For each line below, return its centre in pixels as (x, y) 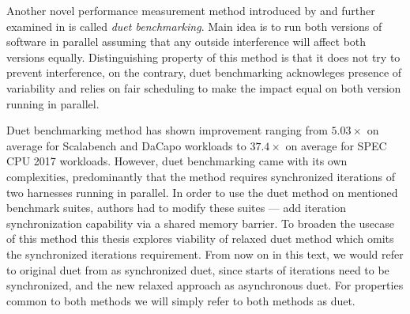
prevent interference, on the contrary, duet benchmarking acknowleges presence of (204, 72)
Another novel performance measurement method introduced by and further (191, 10)
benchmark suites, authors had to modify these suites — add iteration (176, 208)
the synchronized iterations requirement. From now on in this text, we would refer (205, 253)
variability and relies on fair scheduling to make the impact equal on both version (204, 87)
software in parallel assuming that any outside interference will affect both (186, 42)
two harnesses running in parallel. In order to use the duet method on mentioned (202, 192)
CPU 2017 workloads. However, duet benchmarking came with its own (177, 161)
